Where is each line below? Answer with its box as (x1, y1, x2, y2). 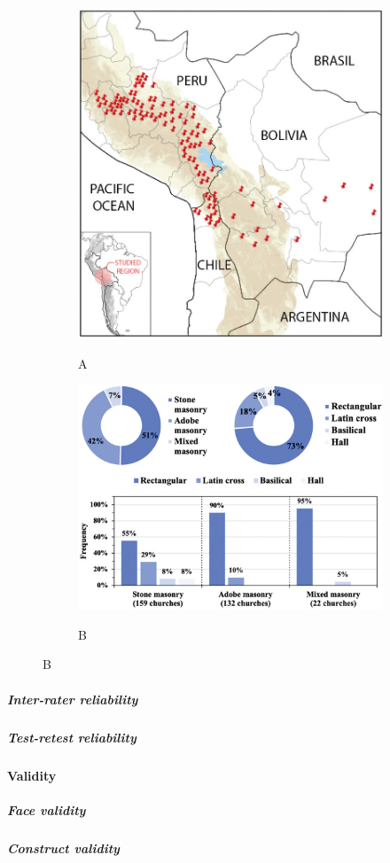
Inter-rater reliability (7, 689, 138, 708)
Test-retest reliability (7, 727, 136, 746)
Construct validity (7, 838, 120, 857)
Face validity (7, 800, 86, 819)
